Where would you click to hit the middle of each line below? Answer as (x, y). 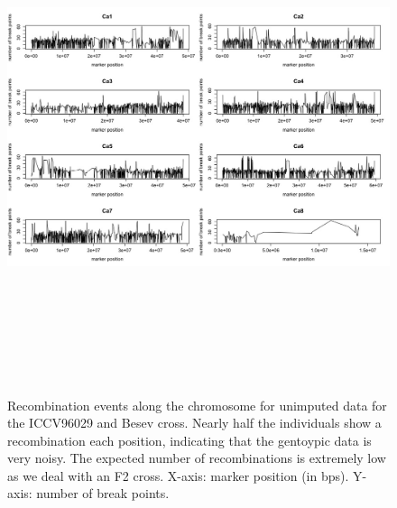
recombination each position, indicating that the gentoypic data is (189, 440)
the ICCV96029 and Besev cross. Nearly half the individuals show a (194, 423)
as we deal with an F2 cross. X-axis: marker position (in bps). (178, 475)
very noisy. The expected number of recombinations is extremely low (197, 458)
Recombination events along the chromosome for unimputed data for (197, 405)
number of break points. (103, 493)
